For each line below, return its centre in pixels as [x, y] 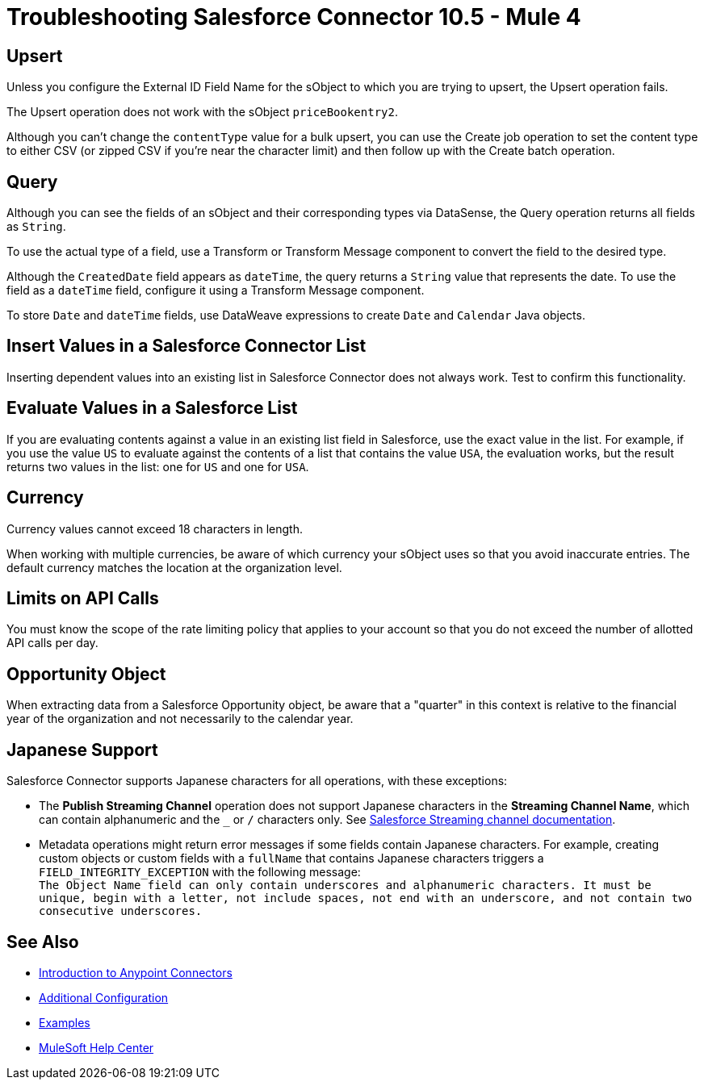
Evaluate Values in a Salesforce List [152, 408]
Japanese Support [82, 750]
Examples [65, 1022]
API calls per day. [52, 643]
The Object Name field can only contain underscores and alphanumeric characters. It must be [345, 886]
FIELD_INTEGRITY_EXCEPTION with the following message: [200, 872]
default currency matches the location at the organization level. [174, 567]
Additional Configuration [104, 997]
